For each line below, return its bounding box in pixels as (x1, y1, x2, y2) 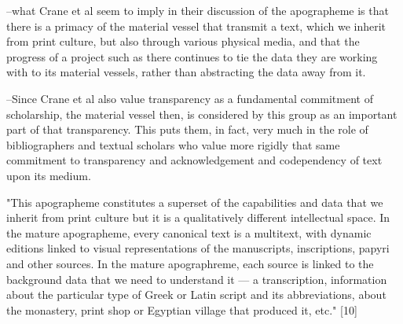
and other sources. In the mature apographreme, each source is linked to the (6, 255, 374, 271)
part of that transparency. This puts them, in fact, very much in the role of (6, 121, 368, 138)
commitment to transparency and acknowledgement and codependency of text (6, 152, 383, 168)
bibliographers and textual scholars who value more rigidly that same (6, 136, 340, 153)
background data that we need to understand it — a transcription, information (6, 271, 387, 287)
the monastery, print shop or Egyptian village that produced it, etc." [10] (6, 301, 357, 318)
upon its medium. (6, 167, 91, 183)
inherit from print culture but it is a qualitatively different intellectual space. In (6, 209, 390, 226)
